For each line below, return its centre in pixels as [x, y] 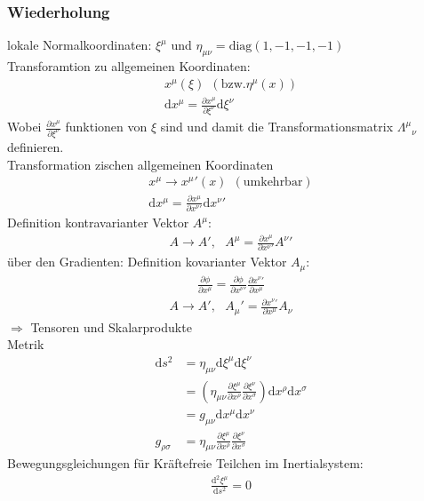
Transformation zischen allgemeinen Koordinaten [140, 164]
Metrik [26, 344]
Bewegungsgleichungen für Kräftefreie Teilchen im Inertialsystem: [185, 463]
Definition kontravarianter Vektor [98, 223]
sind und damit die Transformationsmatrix [277, 127]
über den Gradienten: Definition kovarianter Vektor [147, 262]
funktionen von [106, 127]
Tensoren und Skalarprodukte [111, 326]
